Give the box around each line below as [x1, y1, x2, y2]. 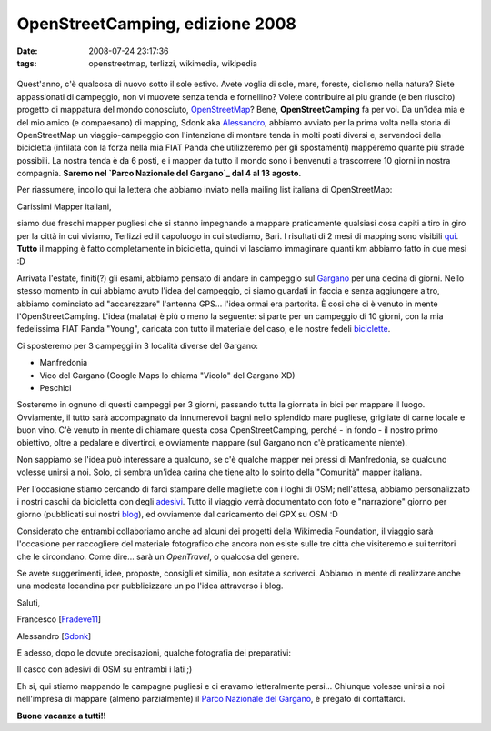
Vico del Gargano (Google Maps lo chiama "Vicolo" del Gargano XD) [39, 369, 296, 381]
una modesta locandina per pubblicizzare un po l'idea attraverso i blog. [16, 580, 284, 591]
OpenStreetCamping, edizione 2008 [16, 14, 297, 34]
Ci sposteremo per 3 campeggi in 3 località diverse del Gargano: [16, 340, 258, 351]
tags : [16, 57, 37, 68]
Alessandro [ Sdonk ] [16, 630, 92, 641]
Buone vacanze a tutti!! [16, 710, 106, 721]
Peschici [39, 382, 72, 393]
